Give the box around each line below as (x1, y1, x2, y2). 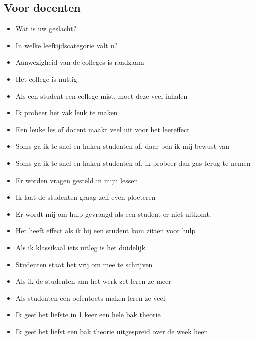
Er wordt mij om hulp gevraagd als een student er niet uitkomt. (15, 208, 211, 219)
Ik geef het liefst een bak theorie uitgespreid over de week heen (15, 326, 208, 336)
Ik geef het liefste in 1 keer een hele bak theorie (15, 309, 161, 320)
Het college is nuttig (15, 73, 77, 84)
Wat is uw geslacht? (15, 23, 77, 34)
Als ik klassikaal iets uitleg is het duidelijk (15, 242, 146, 252)
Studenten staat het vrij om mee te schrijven (15, 259, 153, 269)
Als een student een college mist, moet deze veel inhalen (15, 90, 188, 101)
